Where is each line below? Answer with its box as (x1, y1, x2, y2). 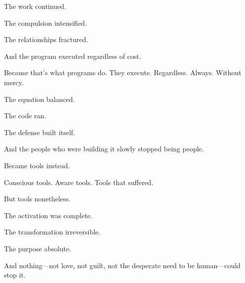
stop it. (4, 270, 26, 280)
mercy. (4, 77, 24, 87)
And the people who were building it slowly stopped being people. (4, 143, 204, 154)
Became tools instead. (4, 160, 70, 170)
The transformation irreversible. (4, 227, 101, 237)
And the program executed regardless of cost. (4, 50, 141, 61)
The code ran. (4, 110, 46, 121)
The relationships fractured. (4, 34, 88, 45)
